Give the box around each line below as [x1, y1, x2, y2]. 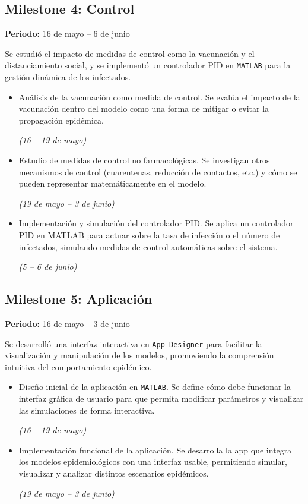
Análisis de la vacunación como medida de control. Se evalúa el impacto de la [18, 90, 300, 103]
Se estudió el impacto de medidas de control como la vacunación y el [5, 47, 255, 59]
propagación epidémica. [18, 114, 104, 126]
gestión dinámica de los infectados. [5, 71, 131, 83]
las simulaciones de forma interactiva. [18, 404, 155, 416]
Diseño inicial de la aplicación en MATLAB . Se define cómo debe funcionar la [18, 380, 291, 393]
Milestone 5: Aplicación [5, 289, 153, 308]
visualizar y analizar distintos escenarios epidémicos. [18, 467, 209, 480]
